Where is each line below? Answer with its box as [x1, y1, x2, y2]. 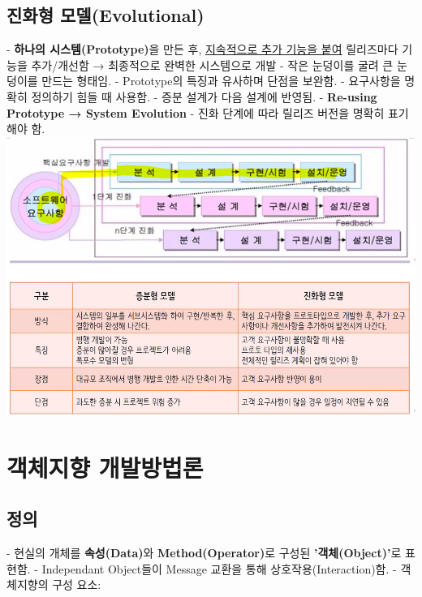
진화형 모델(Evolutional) [6, 2, 205, 28]
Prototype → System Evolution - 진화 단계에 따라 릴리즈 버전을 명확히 [6, 104, 385, 121]
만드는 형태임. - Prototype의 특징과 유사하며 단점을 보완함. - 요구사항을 [41, 72, 401, 89]
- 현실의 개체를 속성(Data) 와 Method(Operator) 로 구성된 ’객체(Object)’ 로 [6, 544, 402, 560]
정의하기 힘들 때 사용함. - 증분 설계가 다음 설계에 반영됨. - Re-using [31, 88, 377, 105]
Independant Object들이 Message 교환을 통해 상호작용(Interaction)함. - [41, 560, 397, 577]
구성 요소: [52, 576, 101, 593]
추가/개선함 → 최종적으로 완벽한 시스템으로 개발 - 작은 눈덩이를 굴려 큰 [31, 56, 394, 73]
